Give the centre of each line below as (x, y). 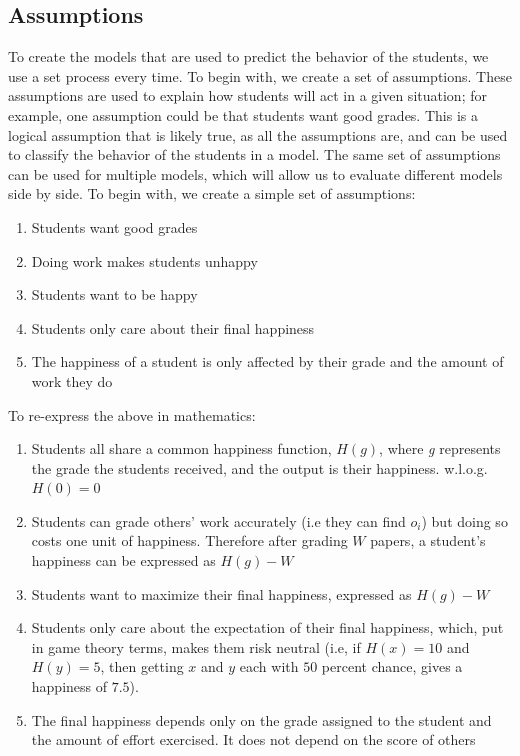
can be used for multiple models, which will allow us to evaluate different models (255, 173)
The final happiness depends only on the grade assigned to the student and (261, 719)
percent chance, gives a (392, 666)
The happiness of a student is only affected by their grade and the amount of (267, 361)
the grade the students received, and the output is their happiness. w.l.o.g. (259, 467)
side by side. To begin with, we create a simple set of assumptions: (212, 193)
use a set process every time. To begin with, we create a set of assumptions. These (260, 75)
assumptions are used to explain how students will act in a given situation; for (247, 95)
